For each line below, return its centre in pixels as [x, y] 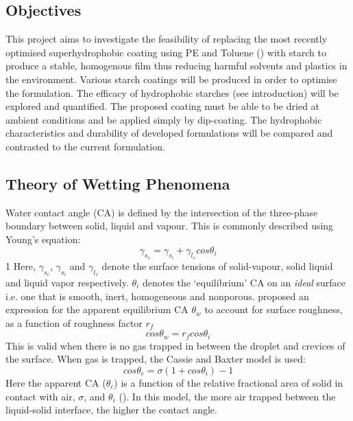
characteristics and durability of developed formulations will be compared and [169, 133]
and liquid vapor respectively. [67, 282]
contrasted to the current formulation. [85, 146]
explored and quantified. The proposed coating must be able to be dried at [163, 106]
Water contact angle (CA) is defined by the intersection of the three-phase [162, 212]
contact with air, [40, 396]
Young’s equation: [43, 239]
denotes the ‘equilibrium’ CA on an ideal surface [244, 282]
